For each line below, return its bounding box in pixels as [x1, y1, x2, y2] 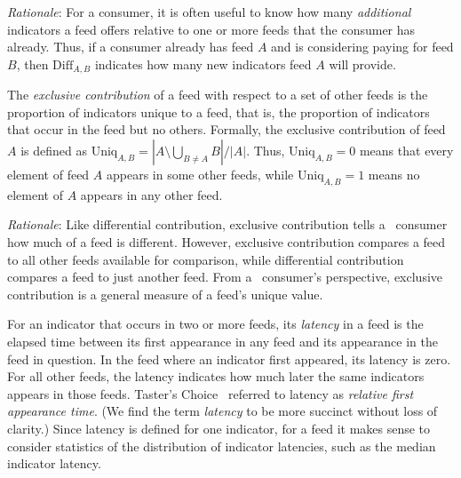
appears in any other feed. [80, 185, 223, 203]
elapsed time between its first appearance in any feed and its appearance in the [7, 331, 438, 350]
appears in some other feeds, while [106, 165, 294, 184]
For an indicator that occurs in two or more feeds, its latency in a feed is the [7, 315, 424, 333]
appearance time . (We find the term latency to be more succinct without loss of [7, 402, 438, 420]
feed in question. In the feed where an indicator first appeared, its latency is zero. [7, 349, 451, 368]
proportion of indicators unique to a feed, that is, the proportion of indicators [7, 102, 430, 121]
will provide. [329, 54, 396, 73]
